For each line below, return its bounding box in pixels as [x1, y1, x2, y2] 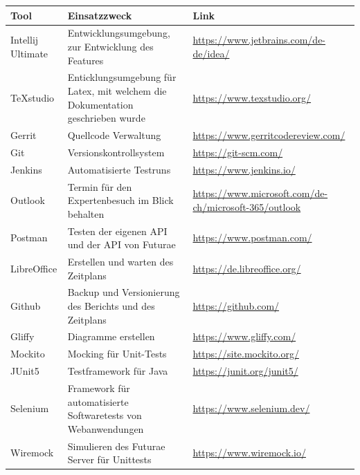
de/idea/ [192, 46, 230, 60]
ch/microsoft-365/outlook [192, 199, 301, 214]
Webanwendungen [67, 421, 144, 436]
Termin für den [67, 179, 132, 194]
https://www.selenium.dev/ [192, 401, 310, 416]
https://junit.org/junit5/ [192, 364, 298, 378]
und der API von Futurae [67, 237, 176, 252]
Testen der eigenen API [67, 223, 168, 238]
